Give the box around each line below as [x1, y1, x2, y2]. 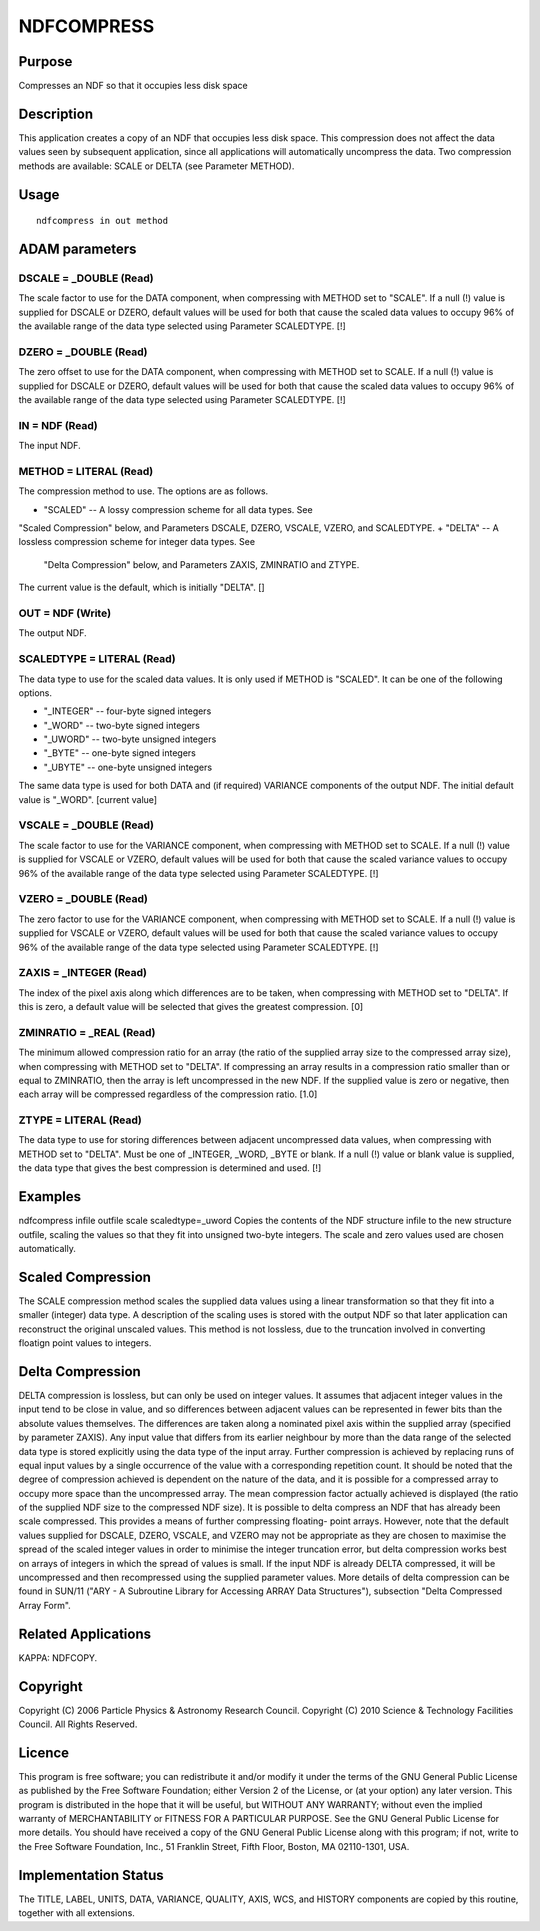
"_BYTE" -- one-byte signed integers [43, 747, 197, 759]
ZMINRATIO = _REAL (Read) [18, 1025, 156, 1039]
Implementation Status [18, 1866, 164, 1884]
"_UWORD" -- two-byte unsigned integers [43, 733, 217, 745]
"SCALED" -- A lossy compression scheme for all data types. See [43, 503, 314, 515]
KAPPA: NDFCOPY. [18, 1651, 98, 1664]
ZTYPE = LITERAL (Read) [18, 1113, 142, 1127]
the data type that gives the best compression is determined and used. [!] [18, 1162, 322, 1174]
